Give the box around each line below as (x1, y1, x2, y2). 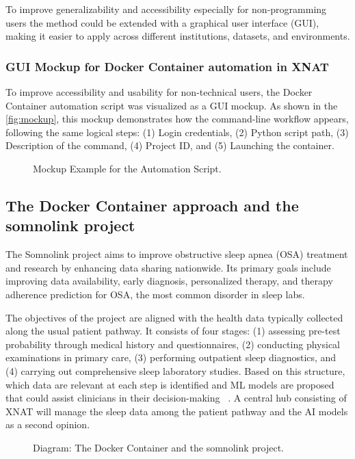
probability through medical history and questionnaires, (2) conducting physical (5, 337, 340, 351)
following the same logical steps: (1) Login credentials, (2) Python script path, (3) (5, 124, 349, 139)
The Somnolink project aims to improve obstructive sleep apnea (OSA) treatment (5, 247, 348, 261)
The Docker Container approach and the (5, 194, 299, 215)
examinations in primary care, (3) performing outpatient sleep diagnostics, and (5, 350, 337, 365)
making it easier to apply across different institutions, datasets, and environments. (5, 29, 350, 43)
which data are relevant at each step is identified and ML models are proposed (5, 377, 334, 391)
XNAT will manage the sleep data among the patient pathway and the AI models (5, 404, 348, 418)
